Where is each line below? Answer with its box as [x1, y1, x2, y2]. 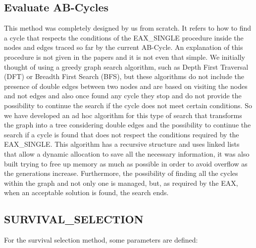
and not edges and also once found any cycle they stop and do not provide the [4, 90, 242, 101]
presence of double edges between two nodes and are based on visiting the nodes [4, 81, 248, 91]
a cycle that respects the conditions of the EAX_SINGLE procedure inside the [4, 32, 244, 42]
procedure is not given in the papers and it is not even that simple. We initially [4, 51, 245, 62]
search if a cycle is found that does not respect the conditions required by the [4, 129, 239, 139]
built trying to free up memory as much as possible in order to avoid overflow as [4, 158, 248, 168]
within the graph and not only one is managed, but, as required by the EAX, [4, 177, 238, 188]
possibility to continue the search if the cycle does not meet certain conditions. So [4, 100, 252, 110]
